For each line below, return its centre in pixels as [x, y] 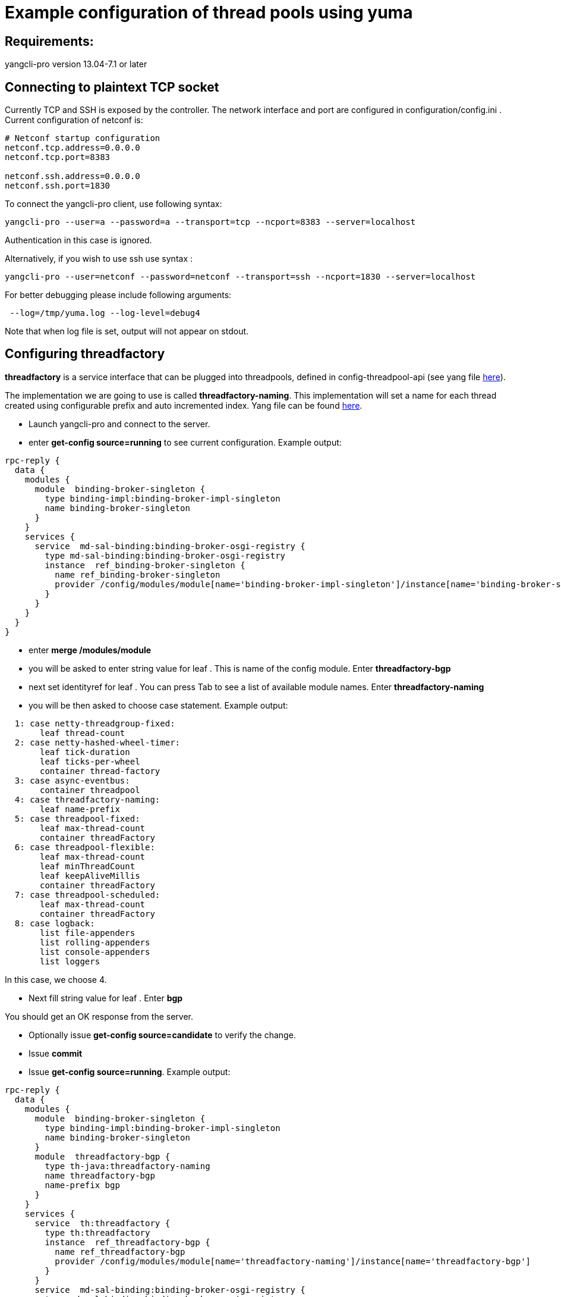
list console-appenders [95, 952]
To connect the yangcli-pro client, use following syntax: [114, 204]
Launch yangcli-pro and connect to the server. [119, 424]
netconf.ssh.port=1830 [58, 186]
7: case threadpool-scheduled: [87, 895]
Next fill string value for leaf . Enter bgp [106, 998]
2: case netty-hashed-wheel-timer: [97, 742]
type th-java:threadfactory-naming [127, 1166]
